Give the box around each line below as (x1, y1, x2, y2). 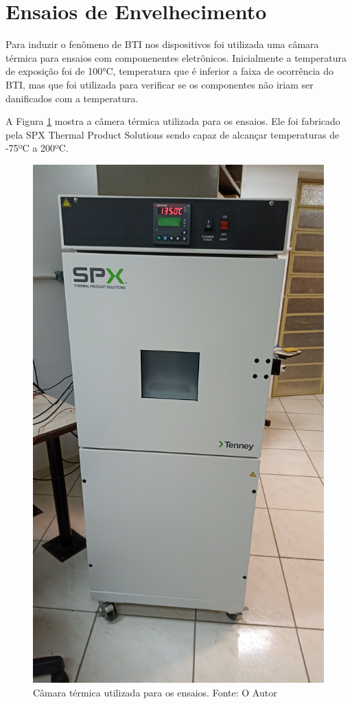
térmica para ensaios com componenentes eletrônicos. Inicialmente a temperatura (5, 50, 347, 64)
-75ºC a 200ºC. (5, 141, 69, 155)
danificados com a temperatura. (5, 91, 139, 105)
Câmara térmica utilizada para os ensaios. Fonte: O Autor (33, 685, 277, 699)
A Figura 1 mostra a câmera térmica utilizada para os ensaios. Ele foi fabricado (5, 114, 340, 128)
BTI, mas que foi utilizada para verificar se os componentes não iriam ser (5, 77, 314, 91)
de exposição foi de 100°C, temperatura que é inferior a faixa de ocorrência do (5, 64, 334, 78)
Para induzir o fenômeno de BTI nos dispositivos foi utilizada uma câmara (5, 37, 319, 51)
